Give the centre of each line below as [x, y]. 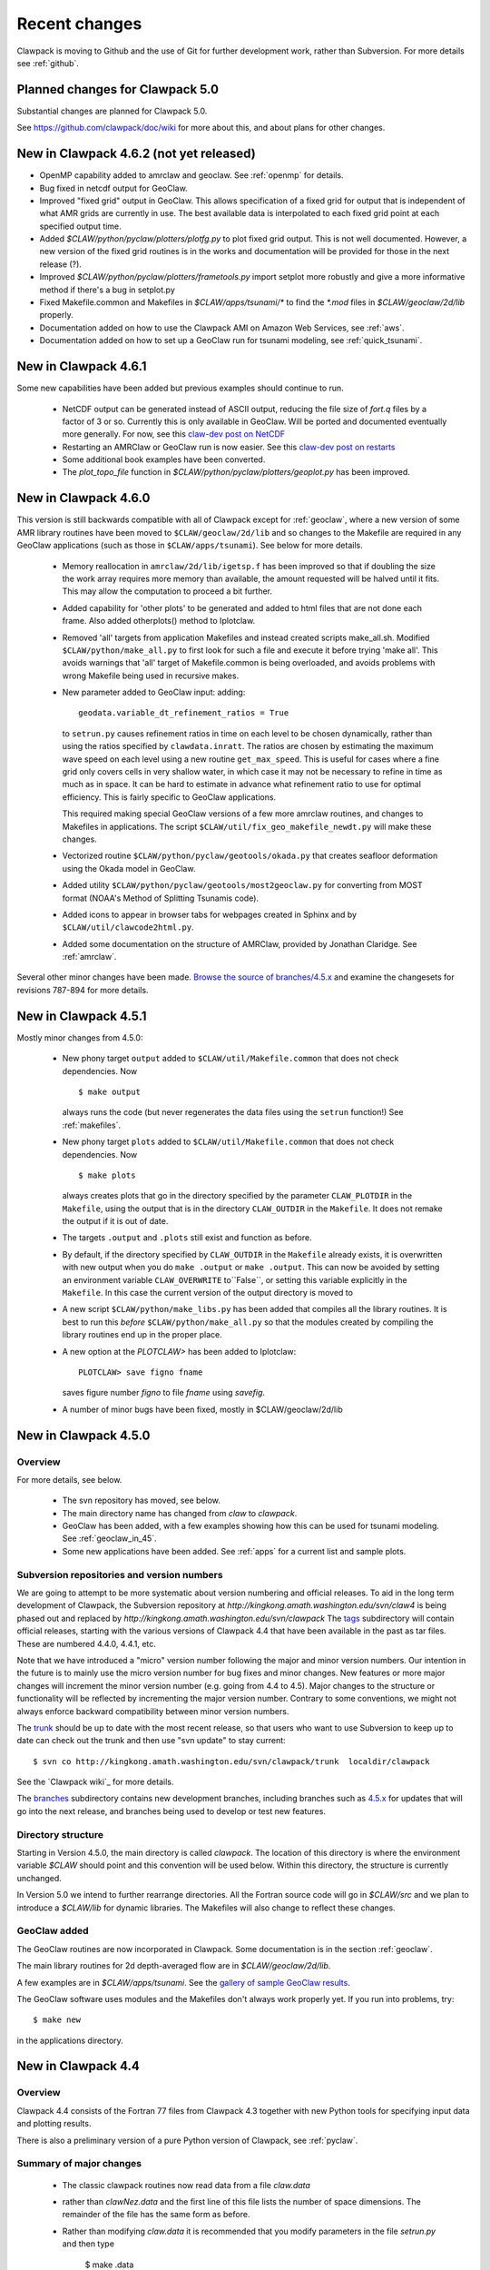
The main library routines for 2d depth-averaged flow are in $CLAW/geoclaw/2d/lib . [174, 1966]
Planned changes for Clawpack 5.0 [118, 89]
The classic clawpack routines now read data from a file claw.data [186, 2185]
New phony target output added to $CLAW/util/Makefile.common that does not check [230, 1059]
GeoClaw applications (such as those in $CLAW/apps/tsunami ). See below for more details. [190, 546]
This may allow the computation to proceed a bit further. [167, 591]
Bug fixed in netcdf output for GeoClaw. [113, 188]
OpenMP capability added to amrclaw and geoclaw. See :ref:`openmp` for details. [191, 175]
